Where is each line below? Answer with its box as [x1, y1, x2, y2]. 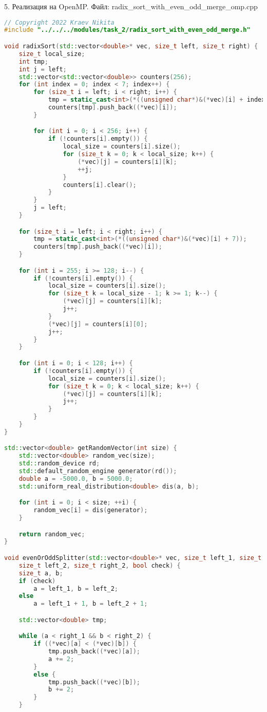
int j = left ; [18, 65, 67, 73]
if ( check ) [18, 577, 56, 585]
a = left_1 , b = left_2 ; [33, 585, 119, 592]
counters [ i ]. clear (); [63, 181, 137, 189]
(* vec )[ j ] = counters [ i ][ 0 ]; [48, 320, 148, 328]
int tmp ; [18, 58, 48, 65]
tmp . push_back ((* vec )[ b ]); [48, 678, 140, 686]
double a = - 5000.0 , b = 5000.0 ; [18, 475, 133, 482]
